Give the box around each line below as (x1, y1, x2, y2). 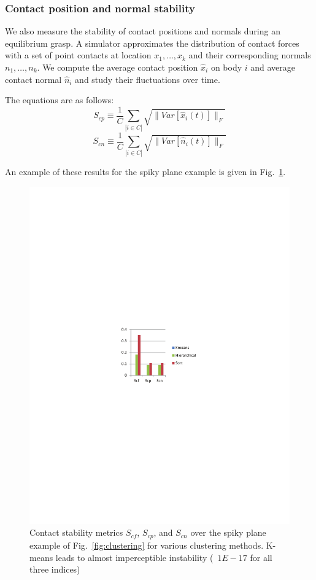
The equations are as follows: (5, 93, 114, 106)
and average (250, 61, 296, 73)
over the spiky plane (190, 526, 266, 539)
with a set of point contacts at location (5, 49, 152, 61)
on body (210, 61, 242, 73)
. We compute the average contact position (37, 61, 198, 73)
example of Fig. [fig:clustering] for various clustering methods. (29, 538, 264, 551)
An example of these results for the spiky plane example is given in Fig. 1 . (5, 165, 286, 178)
